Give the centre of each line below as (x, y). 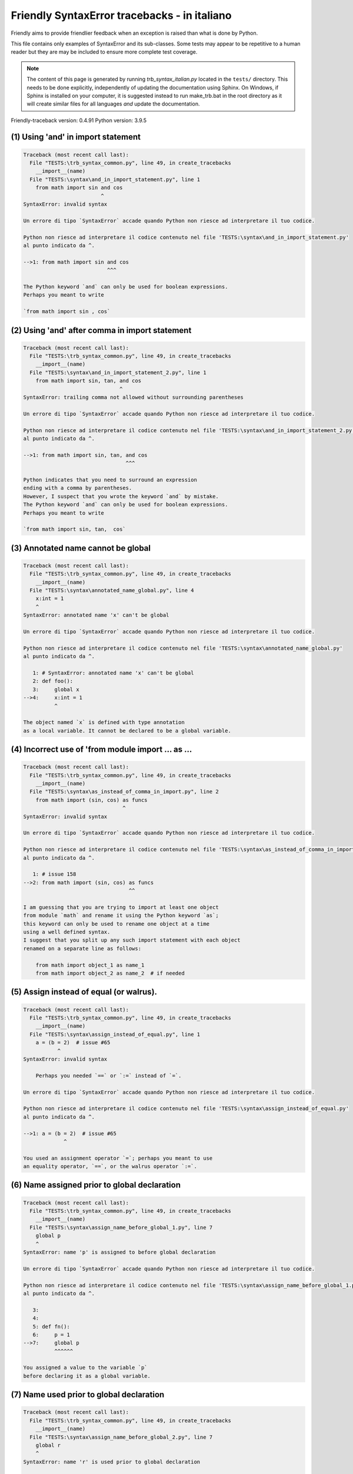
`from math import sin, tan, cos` (74, 529)
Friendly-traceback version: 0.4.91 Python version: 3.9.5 (79, 120)
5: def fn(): (51, 1326)
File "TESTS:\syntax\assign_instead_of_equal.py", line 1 (115, 1034)
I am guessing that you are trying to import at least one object (121, 907)
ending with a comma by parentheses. (78, 488)
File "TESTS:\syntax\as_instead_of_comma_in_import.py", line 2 (124, 792)
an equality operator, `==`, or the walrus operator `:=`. (110, 1167)
